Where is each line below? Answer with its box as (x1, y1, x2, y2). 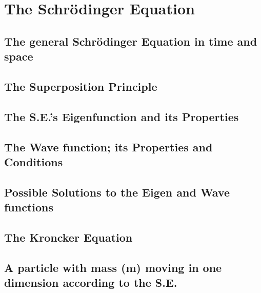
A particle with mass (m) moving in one (4, 259, 222, 275)
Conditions (4, 153, 63, 169)
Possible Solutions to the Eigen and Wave (4, 184, 230, 200)
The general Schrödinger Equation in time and (4, 33, 257, 49)
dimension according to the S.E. (4, 275, 177, 290)
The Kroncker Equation (4, 229, 133, 245)
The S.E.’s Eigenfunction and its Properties (4, 108, 239, 124)
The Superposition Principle (4, 78, 157, 94)
